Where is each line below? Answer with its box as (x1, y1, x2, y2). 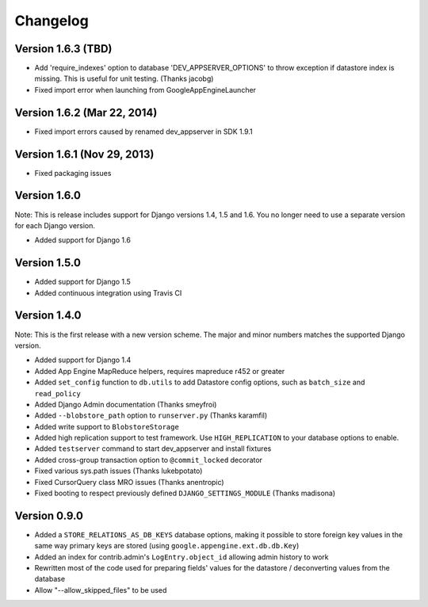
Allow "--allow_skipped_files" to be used (34, 585, 167, 594)
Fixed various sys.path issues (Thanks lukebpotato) (34, 466, 203, 475)
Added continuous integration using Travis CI (34, 288, 182, 297)
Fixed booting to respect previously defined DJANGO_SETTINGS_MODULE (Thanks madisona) (34, 488, 336, 498)
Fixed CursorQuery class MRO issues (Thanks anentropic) (34, 477, 225, 487)
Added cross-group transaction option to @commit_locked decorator (34, 455, 263, 464)
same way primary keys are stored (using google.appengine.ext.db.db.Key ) (34, 541, 300, 551)
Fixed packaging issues (34, 168, 112, 178)
